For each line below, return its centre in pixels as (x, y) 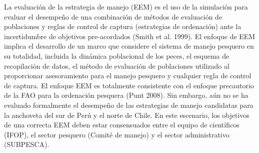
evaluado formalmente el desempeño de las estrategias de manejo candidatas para (129, 105)
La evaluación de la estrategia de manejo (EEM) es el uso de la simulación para (126, 7)
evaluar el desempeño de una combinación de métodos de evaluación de (113, 16)
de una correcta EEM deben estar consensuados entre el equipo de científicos (122, 125)
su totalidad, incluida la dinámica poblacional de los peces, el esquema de (117, 55)
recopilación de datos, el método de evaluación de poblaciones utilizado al (117, 65)
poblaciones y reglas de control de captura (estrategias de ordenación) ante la (123, 26)
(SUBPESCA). (27, 144)
